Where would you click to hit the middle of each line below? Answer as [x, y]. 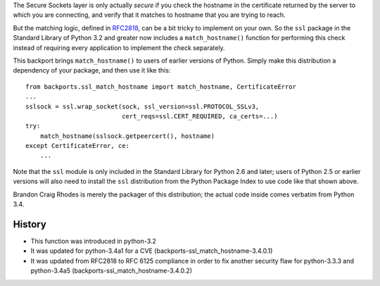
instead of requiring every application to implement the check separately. [119, 48]
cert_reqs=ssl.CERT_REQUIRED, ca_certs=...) [200, 116]
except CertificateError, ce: [78, 146]
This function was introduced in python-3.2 [93, 241]
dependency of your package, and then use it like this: [92, 70]
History [30, 224]
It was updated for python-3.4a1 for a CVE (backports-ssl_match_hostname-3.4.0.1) [152, 251]
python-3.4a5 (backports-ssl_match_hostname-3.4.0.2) [112, 271]
